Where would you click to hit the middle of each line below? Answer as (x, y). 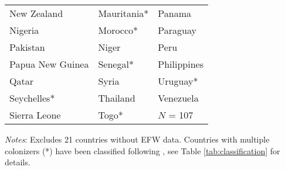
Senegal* (116, 64)
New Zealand (36, 13)
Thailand (117, 98)
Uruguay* (178, 81)
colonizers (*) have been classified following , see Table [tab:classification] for (142, 150)
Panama (175, 13)
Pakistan (27, 47)
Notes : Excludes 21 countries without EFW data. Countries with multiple (137, 139)
